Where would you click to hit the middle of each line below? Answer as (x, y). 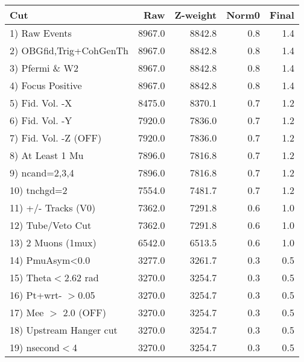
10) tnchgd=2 (39, 190)
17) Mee (27, 312)
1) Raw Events (41, 33)
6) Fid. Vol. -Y (41, 120)
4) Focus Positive (46, 85)
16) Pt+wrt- (36, 295)
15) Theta (31, 277)
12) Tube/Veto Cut (51, 225)
